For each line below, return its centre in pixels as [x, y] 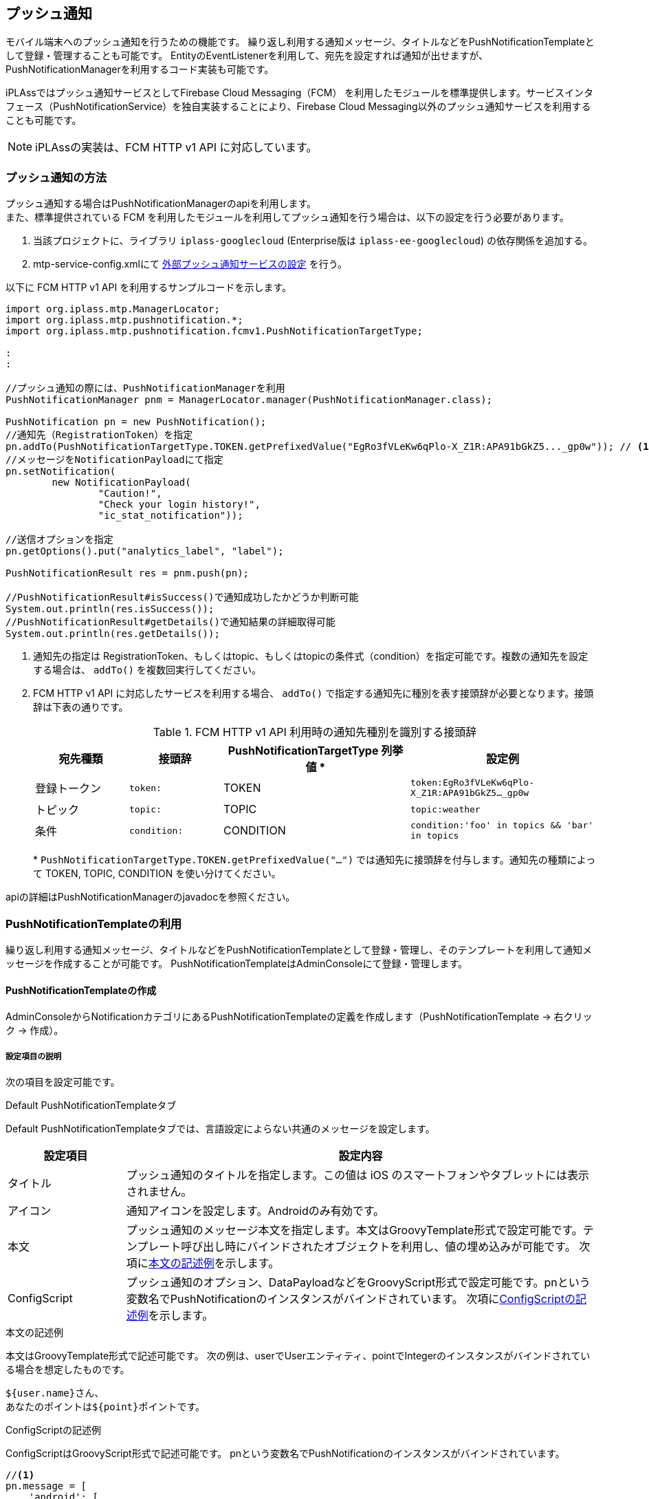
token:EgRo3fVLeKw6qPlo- [472, 783]
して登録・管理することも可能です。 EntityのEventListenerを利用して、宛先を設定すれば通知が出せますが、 [247, 56]
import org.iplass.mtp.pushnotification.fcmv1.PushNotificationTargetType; [214, 331]
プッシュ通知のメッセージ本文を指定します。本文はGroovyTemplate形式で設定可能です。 [354, 1230]
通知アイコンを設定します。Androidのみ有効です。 [255, 1210]
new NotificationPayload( [121, 483]
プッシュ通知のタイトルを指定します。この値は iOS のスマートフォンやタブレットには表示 [358, 1175]
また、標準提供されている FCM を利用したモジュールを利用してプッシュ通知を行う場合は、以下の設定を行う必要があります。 [287, 217]
